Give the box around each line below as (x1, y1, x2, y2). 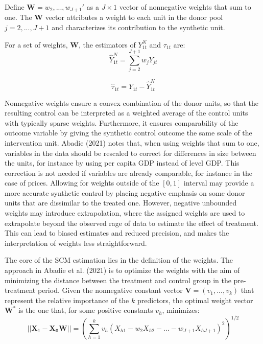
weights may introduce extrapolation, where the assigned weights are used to (5, 208, 245, 218)
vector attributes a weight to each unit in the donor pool (45, 12, 223, 22)
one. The (5, 12, 32, 22)
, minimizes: (162, 305, 200, 315)
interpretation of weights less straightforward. (5, 237, 147, 248)
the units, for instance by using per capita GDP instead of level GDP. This (5, 157, 240, 168)
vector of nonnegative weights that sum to (119, 2, 251, 12)
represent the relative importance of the (5, 294, 129, 305)
